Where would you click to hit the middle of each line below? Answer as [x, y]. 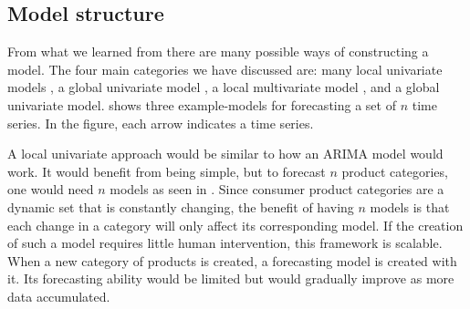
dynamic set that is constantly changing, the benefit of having [181, 206]
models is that [410, 206]
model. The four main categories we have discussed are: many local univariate [225, 69]
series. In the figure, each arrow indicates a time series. [161, 123]
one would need [51, 189]
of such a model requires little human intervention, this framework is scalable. [225, 243]
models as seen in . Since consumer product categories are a [277, 189]
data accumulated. [59, 296]
